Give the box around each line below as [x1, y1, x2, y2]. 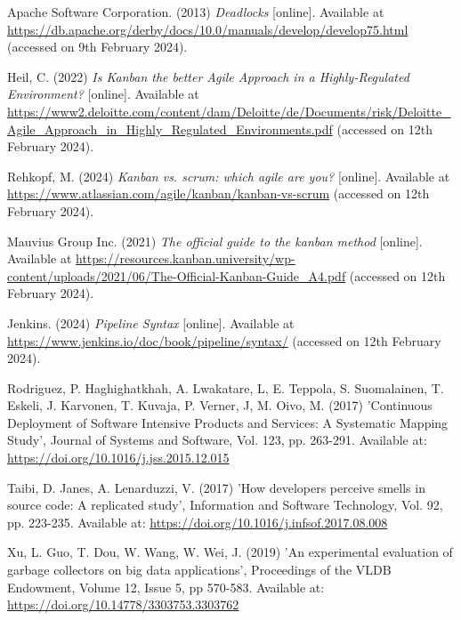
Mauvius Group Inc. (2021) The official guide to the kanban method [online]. [7, 231, 423, 250]
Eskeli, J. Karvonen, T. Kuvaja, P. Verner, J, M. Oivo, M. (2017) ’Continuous [7, 396, 433, 415]
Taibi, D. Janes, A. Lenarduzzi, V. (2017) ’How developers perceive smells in [7, 478, 425, 496]
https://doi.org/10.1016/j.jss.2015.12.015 [7, 448, 230, 467]
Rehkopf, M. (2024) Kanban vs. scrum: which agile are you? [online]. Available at [7, 166, 450, 185]
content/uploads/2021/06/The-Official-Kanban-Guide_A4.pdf [7, 266, 346, 285]
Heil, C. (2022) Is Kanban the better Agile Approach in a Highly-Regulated [7, 67, 409, 85]
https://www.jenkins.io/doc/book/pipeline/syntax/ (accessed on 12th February [7, 331, 441, 350]
